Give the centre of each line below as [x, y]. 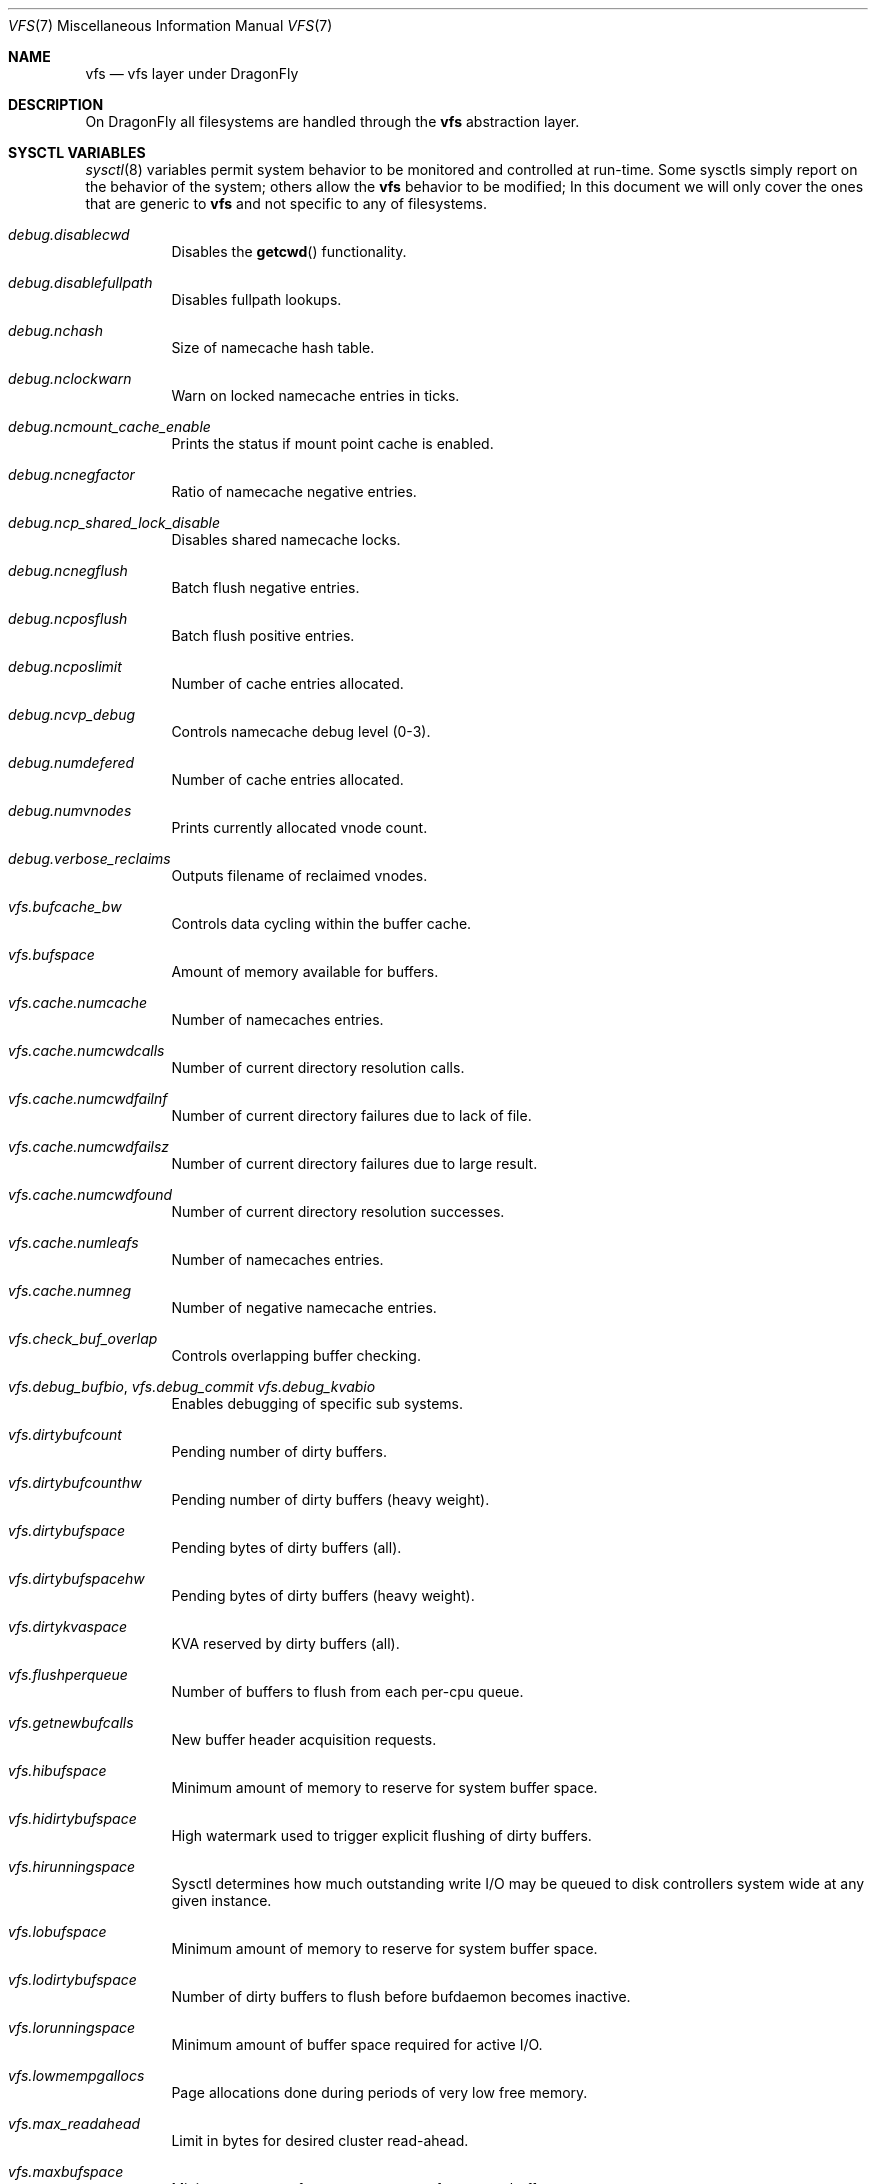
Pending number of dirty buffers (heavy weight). [330, 1499]
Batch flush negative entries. [265, 587]
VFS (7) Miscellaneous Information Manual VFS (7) [170, 25]
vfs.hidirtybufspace [72, 1818]
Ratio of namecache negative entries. [294, 491]
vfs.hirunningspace [72, 1866]
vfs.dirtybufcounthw [75, 1482]
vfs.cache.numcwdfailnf [88, 1098]
